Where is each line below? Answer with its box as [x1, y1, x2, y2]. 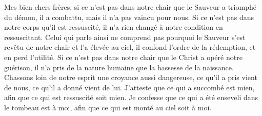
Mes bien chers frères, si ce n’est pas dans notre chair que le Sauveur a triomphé [4, 2, 256, 12]
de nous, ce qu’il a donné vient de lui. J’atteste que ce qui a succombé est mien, [4, 82, 255, 92]
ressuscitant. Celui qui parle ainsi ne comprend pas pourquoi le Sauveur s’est [4, 31, 246, 42]
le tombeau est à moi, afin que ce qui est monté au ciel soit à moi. [4, 102, 212, 112]
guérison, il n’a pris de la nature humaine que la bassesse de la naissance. [4, 62, 234, 72]
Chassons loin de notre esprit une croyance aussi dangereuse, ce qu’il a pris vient [4, 72, 257, 83]
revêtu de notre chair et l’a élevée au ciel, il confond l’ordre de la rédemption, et [4, 42, 256, 52]
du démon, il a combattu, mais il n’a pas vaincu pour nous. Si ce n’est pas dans [4, 11, 254, 22]
